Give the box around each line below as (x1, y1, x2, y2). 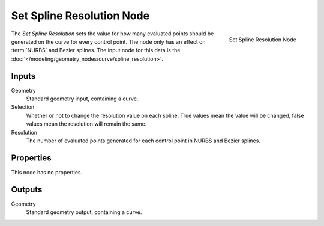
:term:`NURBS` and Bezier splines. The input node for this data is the (11, 47, 181, 54)
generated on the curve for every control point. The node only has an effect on (11, 38, 206, 45)
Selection (11, 103, 35, 111)
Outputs (11, 184, 43, 195)
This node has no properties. (11, 168, 83, 176)
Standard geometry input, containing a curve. (26, 95, 139, 102)
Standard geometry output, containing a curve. (26, 209, 142, 216)
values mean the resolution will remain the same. (26, 120, 147, 127)
